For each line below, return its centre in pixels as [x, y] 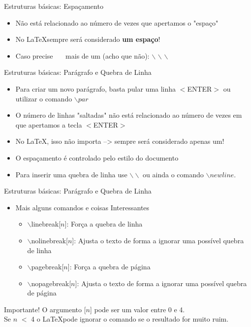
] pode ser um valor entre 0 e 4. [137, 309]
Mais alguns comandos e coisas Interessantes [82, 207]
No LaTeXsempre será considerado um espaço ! [88, 39]
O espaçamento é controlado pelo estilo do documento [97, 157]
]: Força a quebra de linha [104, 224]
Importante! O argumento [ [45, 309]
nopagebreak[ [51, 283]
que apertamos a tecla [49, 124]
